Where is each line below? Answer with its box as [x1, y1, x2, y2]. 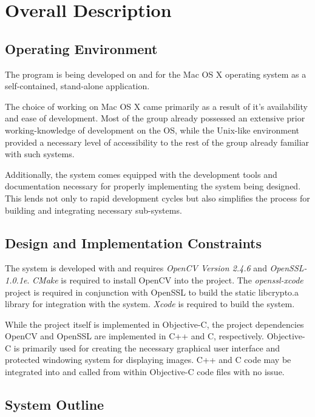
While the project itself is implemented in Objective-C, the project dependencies [5, 317, 304, 330]
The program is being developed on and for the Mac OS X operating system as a [5, 67, 307, 80]
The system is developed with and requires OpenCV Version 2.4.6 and [5, 262, 267, 274]
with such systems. [5, 147, 75, 160]
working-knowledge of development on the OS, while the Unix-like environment [5, 123, 300, 136]
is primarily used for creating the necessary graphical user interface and [13, 341, 280, 354]
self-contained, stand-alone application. [5, 80, 150, 92]
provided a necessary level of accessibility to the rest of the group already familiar [5, 135, 310, 148]
